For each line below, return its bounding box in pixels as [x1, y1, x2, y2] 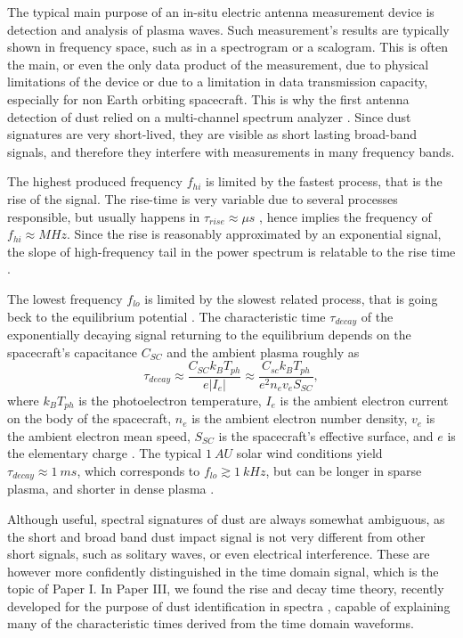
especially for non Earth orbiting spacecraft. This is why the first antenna [7, 89, 410, 108]
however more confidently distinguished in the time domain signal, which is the [7, 561, 439, 580]
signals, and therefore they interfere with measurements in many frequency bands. [7, 142, 455, 160]
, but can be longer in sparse [265, 461, 422, 479]
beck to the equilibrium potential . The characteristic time [7, 307, 326, 325]
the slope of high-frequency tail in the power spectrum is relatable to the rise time [7, 241, 456, 260]
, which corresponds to [77, 461, 200, 479]
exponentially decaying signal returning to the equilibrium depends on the [7, 324, 411, 343]
